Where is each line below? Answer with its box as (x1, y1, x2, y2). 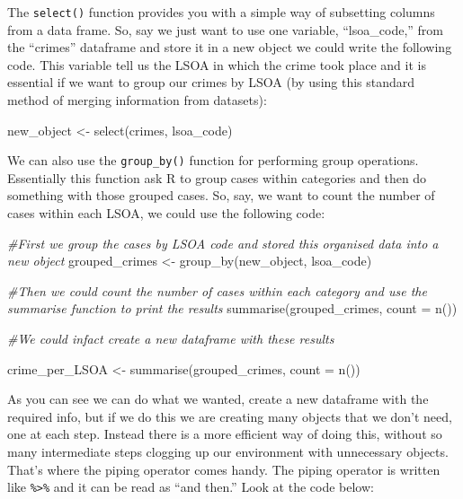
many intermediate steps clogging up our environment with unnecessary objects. (7, 442, 449, 460)
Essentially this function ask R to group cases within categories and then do (7, 168, 427, 187)
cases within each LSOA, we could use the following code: (7, 204, 325, 223)
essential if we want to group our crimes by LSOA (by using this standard (7, 73, 415, 92)
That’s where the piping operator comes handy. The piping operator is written (7, 460, 441, 478)
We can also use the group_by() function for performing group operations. (7, 151, 419, 170)
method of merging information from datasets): (7, 91, 267, 109)
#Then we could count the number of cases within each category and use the (7, 281, 427, 300)
